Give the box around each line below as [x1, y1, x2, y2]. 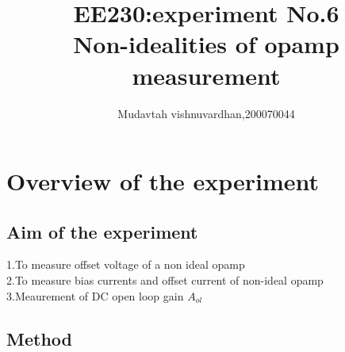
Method [6, 326, 72, 350]
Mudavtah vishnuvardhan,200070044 [117, 105, 295, 121]
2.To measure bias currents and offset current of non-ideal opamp [6, 272, 324, 289]
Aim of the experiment [6, 219, 198, 243]
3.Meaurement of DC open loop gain [6, 287, 184, 304]
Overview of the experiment [6, 165, 320, 197]
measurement [132, 59, 281, 91]
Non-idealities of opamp [73, 28, 339, 60]
